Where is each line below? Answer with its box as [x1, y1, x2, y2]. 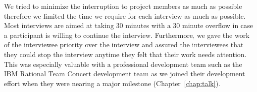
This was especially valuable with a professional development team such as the [4, 59, 242, 69]
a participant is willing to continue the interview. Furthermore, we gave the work [4, 30, 250, 40]
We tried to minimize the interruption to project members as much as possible [4, 1, 242, 11]
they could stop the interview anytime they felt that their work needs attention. [4, 49, 247, 59]
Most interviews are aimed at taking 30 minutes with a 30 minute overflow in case [4, 20, 253, 31]
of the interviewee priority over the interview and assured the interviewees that [4, 39, 244, 50]
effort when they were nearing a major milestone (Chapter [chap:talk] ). [4, 78, 221, 88]
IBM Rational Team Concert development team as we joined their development [4, 68, 245, 79]
